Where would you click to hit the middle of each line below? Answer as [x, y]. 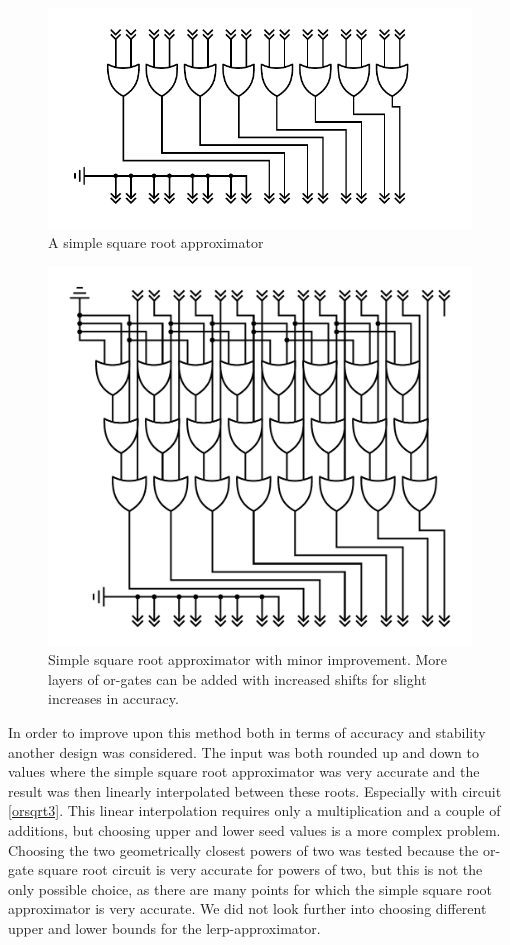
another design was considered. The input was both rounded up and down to [244, 751]
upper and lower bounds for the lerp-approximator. [164, 927]
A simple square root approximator [156, 242]
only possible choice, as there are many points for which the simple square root [250, 888]
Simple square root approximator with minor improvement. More [247, 659]
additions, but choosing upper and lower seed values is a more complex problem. [254, 829]
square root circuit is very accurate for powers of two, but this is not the [260, 869]
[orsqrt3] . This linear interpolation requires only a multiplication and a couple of [254, 810]
